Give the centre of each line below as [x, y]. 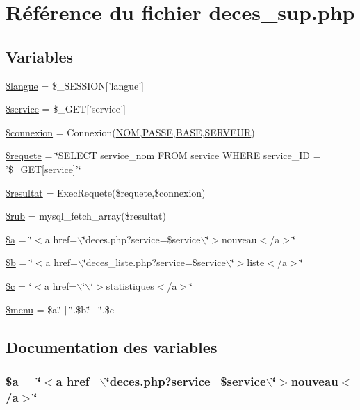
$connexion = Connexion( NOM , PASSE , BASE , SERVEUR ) [130, 132]
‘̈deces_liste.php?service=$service [154, 262]
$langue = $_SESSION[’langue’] [75, 85]
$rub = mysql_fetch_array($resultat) [86, 216]
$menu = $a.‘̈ [34, 309]
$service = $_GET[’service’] [66, 109]
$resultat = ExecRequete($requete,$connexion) [106, 192]
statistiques [130, 285]
